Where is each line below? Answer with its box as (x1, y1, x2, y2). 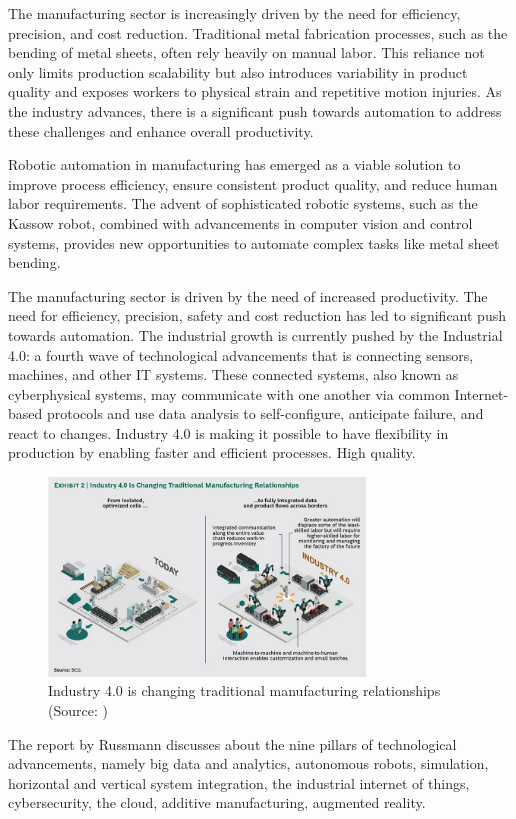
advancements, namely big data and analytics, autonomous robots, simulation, (8, 753, 489, 774)
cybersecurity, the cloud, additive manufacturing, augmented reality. (8, 792, 426, 813)
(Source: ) (48, 700, 108, 721)
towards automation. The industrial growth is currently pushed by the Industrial (8, 324, 503, 345)
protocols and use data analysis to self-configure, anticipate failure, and (46, 403, 484, 424)
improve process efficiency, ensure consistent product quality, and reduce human (8, 173, 498, 194)
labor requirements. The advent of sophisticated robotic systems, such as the (8, 193, 478, 214)
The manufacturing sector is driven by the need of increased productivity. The (8, 285, 488, 306)
